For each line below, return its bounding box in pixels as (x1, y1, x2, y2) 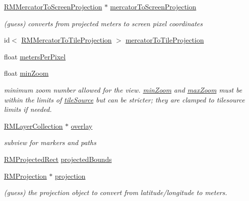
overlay (71, 120, 93, 131)
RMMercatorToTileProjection (21, 35, 112, 45)
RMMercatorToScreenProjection (4, 1, 102, 11)
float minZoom (4, 68, 49, 78)
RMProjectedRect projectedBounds (4, 153, 112, 164)
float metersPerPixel (4, 51, 66, 61)
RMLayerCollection (4, 120, 63, 131)
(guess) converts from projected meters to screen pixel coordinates (4, 18, 203, 28)
